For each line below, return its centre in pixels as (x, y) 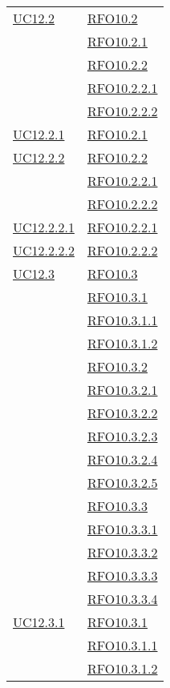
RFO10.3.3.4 (122, 599)
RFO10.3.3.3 (122, 575)
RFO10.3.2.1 (122, 390)
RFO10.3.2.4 (122, 459)
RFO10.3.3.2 (122, 552)
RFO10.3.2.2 (122, 413)
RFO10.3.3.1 (122, 529)
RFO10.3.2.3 (122, 436)
